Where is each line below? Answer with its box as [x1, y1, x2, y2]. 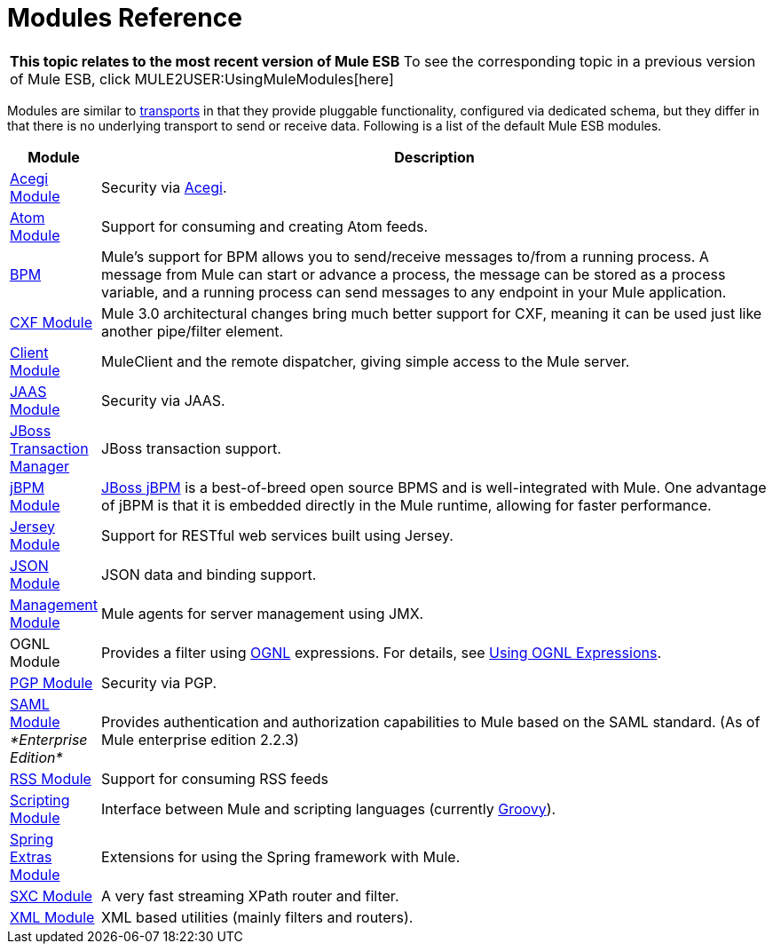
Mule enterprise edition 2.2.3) [101, 730, 299, 749]
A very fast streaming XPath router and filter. [101, 886, 399, 905]
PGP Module [10, 673, 93, 692]
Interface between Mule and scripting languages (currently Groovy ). [101, 799, 556, 818]
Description [394, 147, 475, 166]
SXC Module [10, 886, 93, 905]
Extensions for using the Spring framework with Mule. [101, 847, 461, 866]
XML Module [10, 907, 95, 926]
